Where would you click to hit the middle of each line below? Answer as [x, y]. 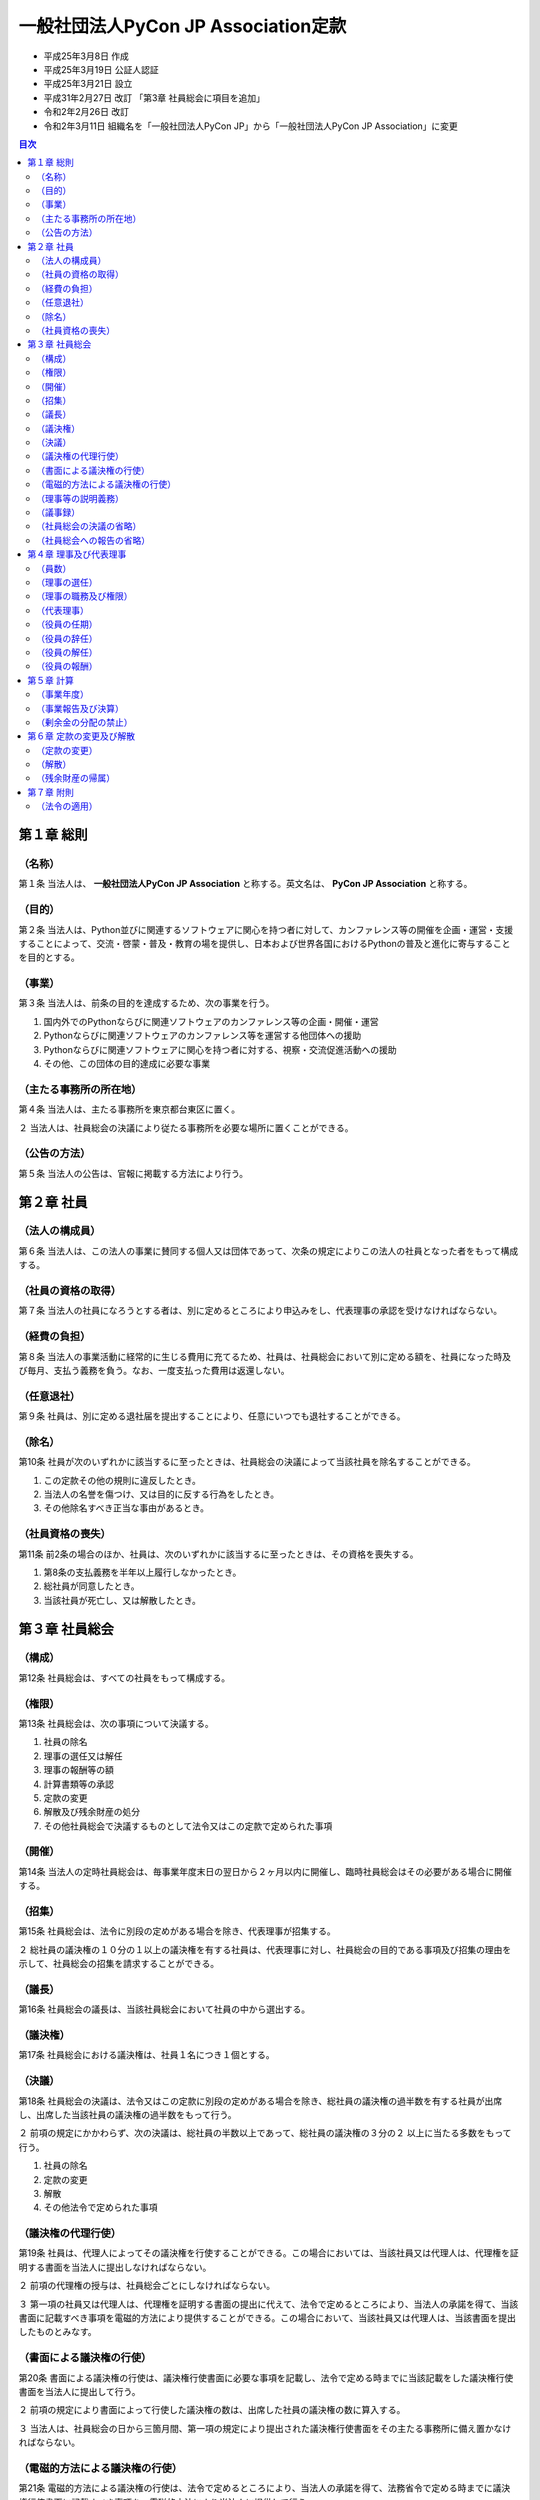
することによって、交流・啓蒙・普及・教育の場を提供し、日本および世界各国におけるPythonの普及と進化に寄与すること [264, 943]
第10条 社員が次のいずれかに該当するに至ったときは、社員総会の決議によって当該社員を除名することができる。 [247, 1462]
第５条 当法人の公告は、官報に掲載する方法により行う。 [133, 1173]
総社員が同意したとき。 [91, 1586]
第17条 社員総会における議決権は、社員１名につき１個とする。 [146, 2055]
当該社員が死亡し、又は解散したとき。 [122, 1600]
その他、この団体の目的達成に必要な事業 [126, 1064]
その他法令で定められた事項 [100, 2207]
